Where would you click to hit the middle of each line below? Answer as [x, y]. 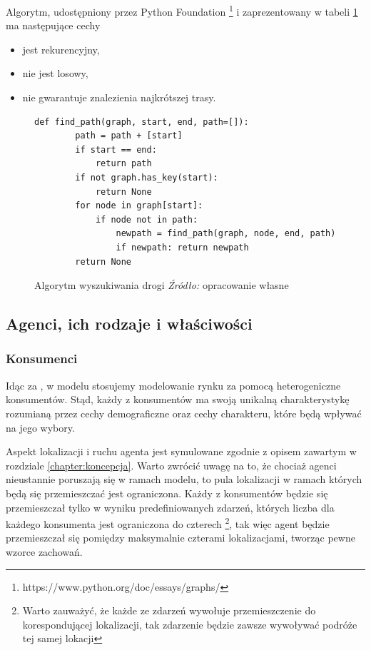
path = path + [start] [129, 136]
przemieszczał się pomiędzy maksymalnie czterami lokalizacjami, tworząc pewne [181, 538]
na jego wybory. [40, 427]
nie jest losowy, [55, 73]
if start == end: [116, 149]
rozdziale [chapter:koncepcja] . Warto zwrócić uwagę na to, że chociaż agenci [171, 465]
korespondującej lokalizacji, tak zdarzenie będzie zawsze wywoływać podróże [190, 624]
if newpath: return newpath [182, 247]
